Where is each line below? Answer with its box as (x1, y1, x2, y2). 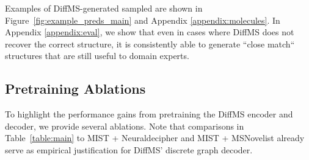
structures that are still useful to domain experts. (5, 49, 189, 62)
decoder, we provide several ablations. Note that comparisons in (5, 119, 244, 132)
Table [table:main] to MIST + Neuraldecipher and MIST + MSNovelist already (5, 131, 305, 144)
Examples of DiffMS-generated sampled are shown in (5, 2, 203, 14)
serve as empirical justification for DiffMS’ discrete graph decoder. (5, 143, 253, 156)
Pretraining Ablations (5, 79, 146, 98)
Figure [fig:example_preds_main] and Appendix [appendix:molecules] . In (5, 13, 280, 26)
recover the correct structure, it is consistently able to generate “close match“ (5, 37, 295, 50)
